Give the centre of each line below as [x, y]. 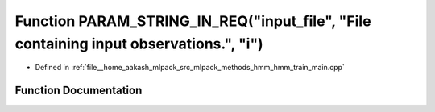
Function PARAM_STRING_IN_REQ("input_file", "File [193, 21]
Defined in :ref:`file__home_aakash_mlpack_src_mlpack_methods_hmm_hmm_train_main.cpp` [190, 68]
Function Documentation [79, 91]
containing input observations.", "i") [139, 44]
